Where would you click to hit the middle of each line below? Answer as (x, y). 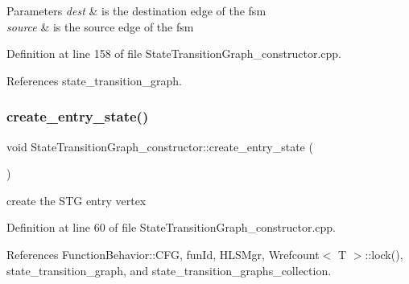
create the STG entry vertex (76, 200)
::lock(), (384, 254)
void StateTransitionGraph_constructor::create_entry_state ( (160, 146)
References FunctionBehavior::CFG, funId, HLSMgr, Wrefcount (163, 254)
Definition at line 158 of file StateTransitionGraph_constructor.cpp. (174, 54)
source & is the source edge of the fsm (100, 26)
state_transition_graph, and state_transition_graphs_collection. (169, 270)
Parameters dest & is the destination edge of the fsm (136, 10)
